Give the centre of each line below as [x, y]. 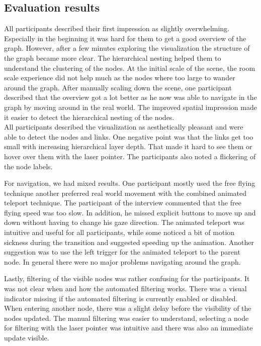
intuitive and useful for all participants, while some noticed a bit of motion [119, 232]
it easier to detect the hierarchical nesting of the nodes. [89, 117]
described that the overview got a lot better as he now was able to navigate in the [130, 97]
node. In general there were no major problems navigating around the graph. [122, 261]
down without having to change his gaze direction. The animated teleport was [124, 222]
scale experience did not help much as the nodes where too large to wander [120, 78]
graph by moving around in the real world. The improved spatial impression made [130, 107]
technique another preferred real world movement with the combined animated [125, 193]
